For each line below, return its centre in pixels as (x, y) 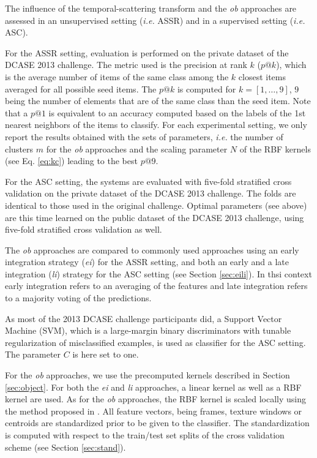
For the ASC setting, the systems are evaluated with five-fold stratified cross (148, 181)
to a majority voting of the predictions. (78, 298)
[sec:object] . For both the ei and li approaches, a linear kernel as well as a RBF (153, 387)
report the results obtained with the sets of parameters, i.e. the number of (144, 136)
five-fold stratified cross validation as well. (84, 229)
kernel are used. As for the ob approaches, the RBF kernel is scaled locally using (155, 399)
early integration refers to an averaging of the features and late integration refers (156, 286)
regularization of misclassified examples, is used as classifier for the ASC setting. (155, 342)
